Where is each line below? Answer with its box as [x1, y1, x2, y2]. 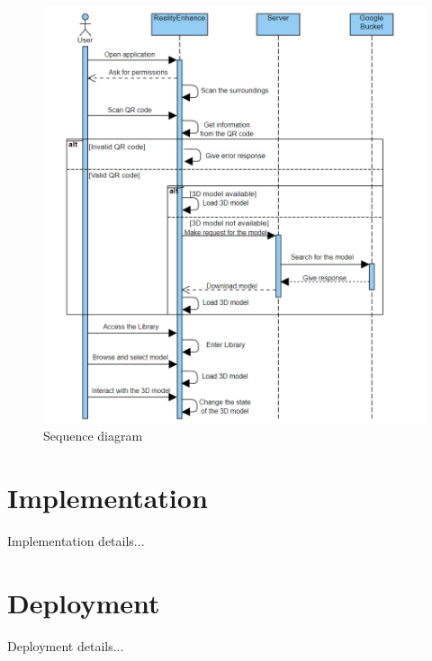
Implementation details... [7, 531, 145, 549]
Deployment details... [7, 636, 124, 655]
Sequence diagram [43, 426, 143, 445]
